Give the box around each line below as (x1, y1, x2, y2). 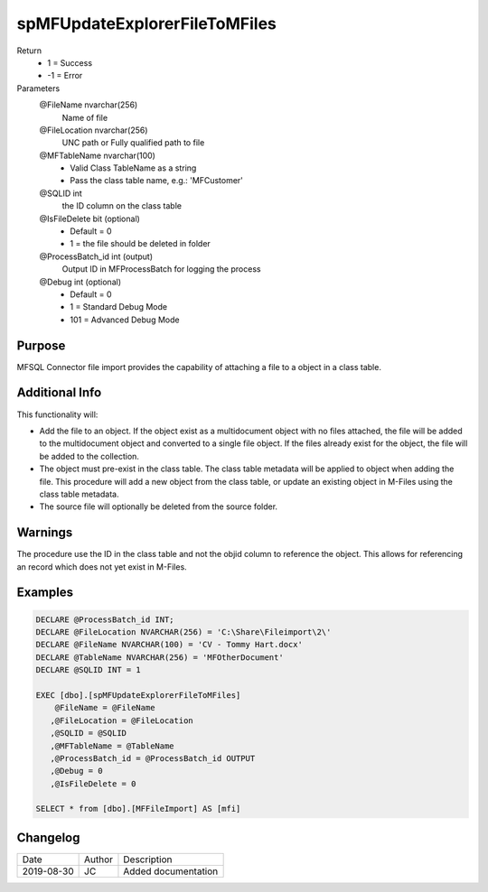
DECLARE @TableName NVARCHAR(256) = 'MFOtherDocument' (35, 652, 284, 663)
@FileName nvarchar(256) (39, 99, 138, 110)
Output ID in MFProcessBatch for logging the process (61, 264, 261, 274)
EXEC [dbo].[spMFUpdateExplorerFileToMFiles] (35, 690, 241, 700)
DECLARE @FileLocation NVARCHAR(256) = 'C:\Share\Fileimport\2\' (35, 627, 332, 636)
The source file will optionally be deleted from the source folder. (39, 501, 278, 512)
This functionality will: (16, 409, 99, 420)
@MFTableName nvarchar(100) (39, 150, 155, 161)
